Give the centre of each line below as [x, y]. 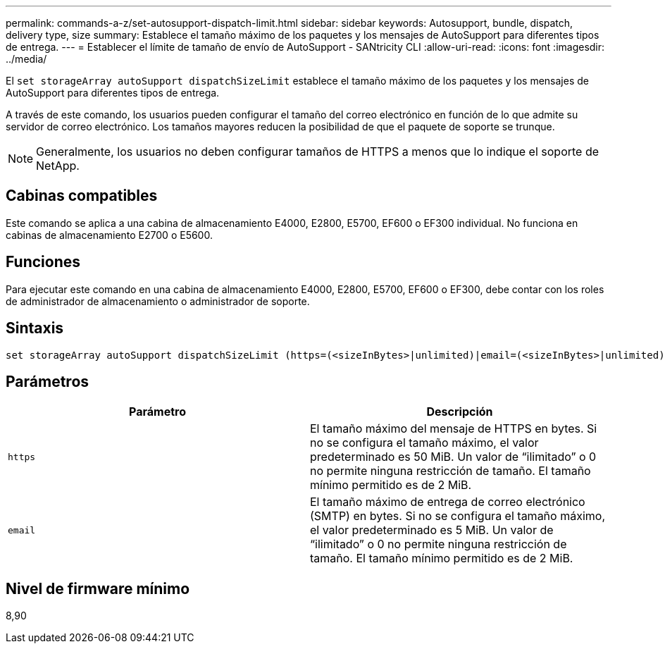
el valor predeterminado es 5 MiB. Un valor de [432, 530]
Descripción [460, 412]
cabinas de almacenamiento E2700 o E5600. [109, 235]
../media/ [26, 59]
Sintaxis [35, 328]
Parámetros [48, 381]
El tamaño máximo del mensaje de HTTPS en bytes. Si [454, 429]
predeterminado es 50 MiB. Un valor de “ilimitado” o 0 [453, 457]
